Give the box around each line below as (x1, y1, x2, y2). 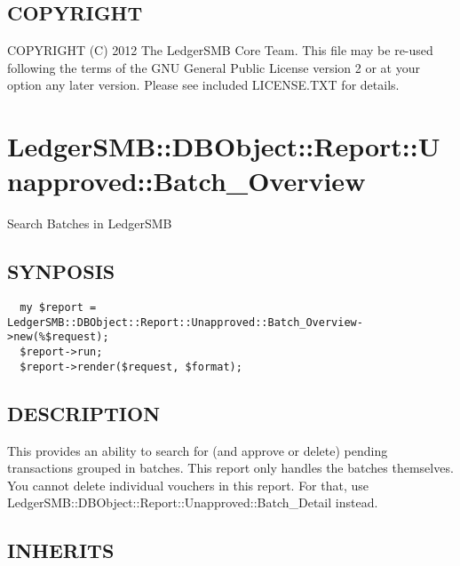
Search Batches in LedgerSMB (7, 214, 172, 233)
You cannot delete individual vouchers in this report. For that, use (7, 475, 369, 494)
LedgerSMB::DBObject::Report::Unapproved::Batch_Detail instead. (7, 493, 378, 512)
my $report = (20, 301, 97, 315)
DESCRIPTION (7, 399, 161, 426)
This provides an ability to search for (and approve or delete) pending (7, 441, 388, 459)
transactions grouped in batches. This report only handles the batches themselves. (7, 458, 454, 477)
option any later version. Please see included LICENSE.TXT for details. (7, 76, 400, 94)
